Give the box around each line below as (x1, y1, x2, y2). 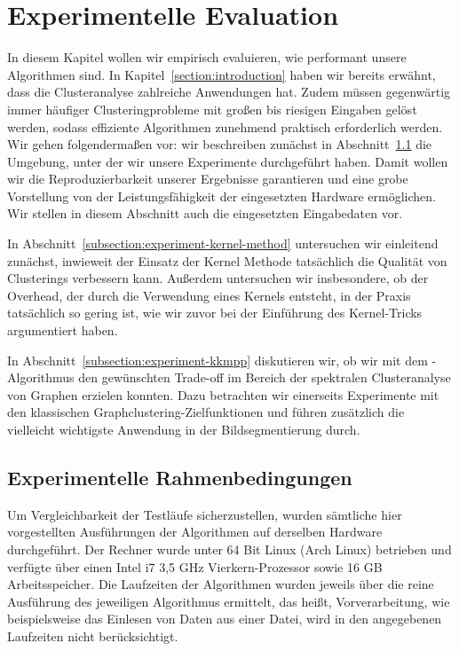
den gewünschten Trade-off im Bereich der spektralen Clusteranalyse (78, 368, 451, 387)
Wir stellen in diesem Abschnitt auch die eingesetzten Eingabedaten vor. (7, 204, 403, 223)
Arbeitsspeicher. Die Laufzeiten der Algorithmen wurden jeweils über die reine (7, 575, 434, 593)
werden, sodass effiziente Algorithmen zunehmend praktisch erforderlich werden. (7, 117, 443, 136)
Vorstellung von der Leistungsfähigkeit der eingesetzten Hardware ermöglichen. (7, 186, 436, 205)
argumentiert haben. (7, 321, 118, 340)
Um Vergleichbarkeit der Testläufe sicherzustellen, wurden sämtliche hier (7, 505, 402, 523)
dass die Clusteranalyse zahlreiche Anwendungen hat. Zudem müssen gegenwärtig (7, 82, 451, 101)
